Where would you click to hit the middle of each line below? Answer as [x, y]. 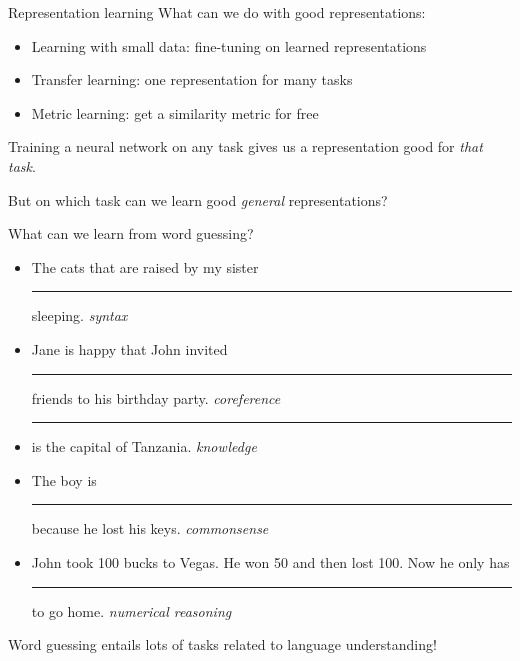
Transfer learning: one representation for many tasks [192, 79]
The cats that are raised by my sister [145, 266]
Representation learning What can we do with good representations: [217, 12]
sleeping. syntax [79, 315]
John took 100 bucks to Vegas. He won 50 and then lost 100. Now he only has [270, 561]
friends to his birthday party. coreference [156, 397]
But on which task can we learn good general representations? [198, 199]
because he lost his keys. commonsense [150, 528]
